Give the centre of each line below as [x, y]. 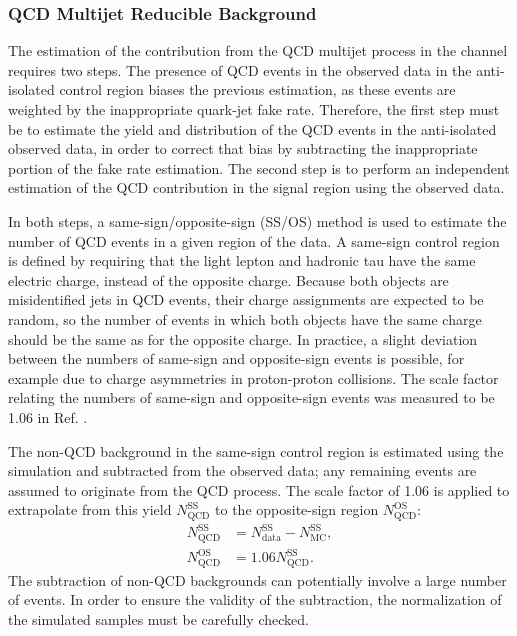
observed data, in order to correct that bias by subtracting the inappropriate [243, 148]
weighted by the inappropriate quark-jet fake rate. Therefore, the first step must [254, 109]
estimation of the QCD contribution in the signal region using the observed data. [256, 187]
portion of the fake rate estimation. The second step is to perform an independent [259, 167]
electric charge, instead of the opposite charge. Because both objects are [228, 279]
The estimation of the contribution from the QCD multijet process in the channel [258, 50]
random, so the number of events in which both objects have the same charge [245, 318]
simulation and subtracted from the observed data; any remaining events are [242, 470]
